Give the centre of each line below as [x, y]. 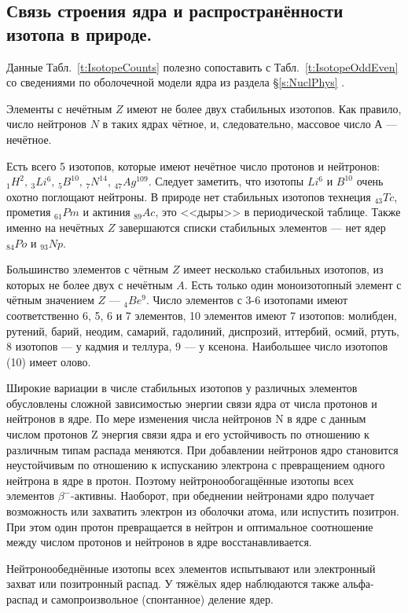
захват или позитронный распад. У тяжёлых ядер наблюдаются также [173, 584]
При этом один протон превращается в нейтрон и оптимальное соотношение [190, 526]
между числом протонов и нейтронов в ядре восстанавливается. [159, 542]
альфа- [358, 584]
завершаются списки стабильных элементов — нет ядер [252, 227]
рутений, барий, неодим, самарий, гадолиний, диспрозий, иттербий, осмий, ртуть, [203, 330]
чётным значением [50, 300]
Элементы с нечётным [59, 108]
